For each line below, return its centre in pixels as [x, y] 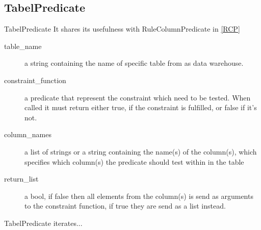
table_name [23, 46]
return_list [21, 179]
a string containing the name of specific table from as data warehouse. [134, 63]
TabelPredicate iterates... [43, 223]
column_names [28, 134]
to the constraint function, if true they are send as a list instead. [125, 206]
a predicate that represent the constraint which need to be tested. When [138, 97]
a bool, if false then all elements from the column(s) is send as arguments [139, 196]
